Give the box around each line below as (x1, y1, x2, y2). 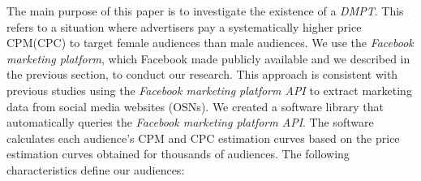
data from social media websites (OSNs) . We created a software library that (6, 97, 384, 114)
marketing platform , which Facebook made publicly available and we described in (6, 50, 410, 67)
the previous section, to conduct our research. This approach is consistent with (6, 66, 398, 83)
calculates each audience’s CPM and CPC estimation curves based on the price (6, 129, 400, 146)
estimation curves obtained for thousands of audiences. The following (6, 145, 350, 162)
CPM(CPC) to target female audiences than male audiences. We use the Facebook (6, 34, 414, 51)
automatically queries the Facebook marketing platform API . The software (6, 114, 374, 131)
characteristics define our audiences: (6, 161, 185, 178)
